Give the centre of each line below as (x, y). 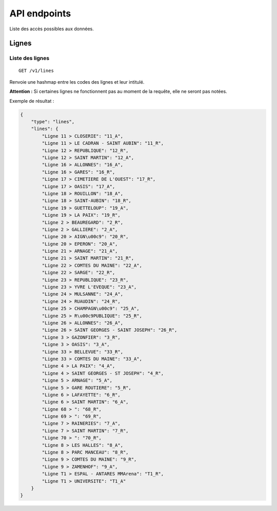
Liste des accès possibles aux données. (52, 29)
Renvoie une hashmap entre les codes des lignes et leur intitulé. (77, 82)
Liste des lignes (29, 58)
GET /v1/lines (36, 70)
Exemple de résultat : (32, 101)
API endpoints (40, 13)
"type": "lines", (53, 122)
